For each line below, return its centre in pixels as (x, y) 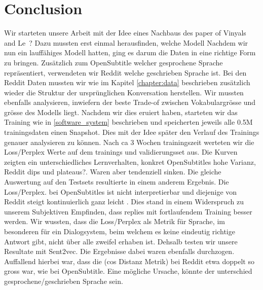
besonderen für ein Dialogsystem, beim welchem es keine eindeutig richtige (120, 231)
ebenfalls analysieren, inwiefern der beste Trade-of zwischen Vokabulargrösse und (130, 102)
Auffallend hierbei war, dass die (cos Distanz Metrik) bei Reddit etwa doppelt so (129, 261)
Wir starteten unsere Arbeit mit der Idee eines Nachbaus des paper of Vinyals (125, 33)
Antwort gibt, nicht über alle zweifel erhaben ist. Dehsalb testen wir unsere (121, 241)
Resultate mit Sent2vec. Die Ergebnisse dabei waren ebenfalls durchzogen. (119, 251)
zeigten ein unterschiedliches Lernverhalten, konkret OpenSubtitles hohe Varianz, (130, 161)
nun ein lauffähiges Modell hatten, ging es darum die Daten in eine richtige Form (130, 52)
